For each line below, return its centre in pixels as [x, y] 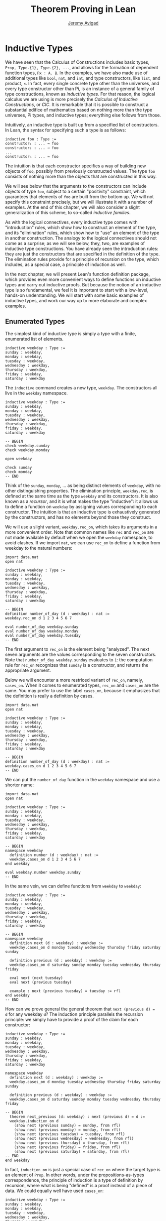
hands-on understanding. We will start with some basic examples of [75, 295]
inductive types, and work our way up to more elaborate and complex [76, 300]
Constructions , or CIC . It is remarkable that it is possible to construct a [77, 104]
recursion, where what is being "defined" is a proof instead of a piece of [79, 1185]
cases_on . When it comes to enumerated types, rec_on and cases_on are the [82, 685]
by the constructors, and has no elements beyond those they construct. [78, 517]
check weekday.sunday [28, 446]
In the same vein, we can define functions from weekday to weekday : [73, 886]
